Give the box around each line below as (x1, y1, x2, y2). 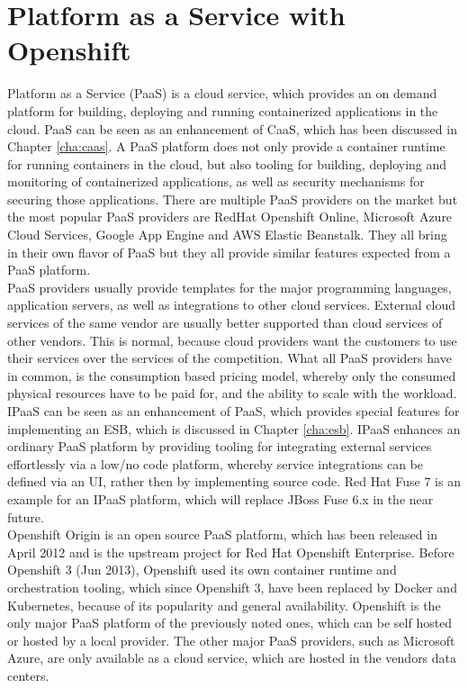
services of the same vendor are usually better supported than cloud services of (7, 313, 443, 332)
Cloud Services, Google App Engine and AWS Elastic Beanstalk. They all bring (7, 225, 447, 244)
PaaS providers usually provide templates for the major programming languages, (7, 277, 452, 296)
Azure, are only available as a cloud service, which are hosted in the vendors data (7, 648, 457, 667)
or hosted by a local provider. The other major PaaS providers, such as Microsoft (7, 630, 455, 649)
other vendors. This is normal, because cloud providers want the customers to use (7, 330, 457, 349)
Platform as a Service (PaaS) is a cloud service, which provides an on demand (7, 84, 437, 103)
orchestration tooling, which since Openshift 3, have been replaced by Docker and (7, 577, 457, 596)
